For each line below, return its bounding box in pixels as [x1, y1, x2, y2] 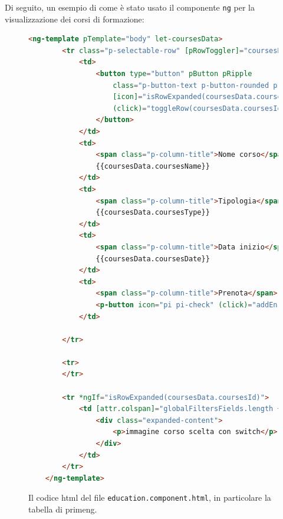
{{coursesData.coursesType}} [96, 208, 210, 217]
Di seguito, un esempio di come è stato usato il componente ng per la [5, 1, 255, 13]
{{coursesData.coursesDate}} [96, 254, 210, 263]
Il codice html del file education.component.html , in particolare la [28, 491, 271, 504]
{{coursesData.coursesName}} [96, 162, 210, 170]
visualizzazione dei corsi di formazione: [5, 12, 144, 25]
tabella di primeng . [28, 503, 97, 515]
